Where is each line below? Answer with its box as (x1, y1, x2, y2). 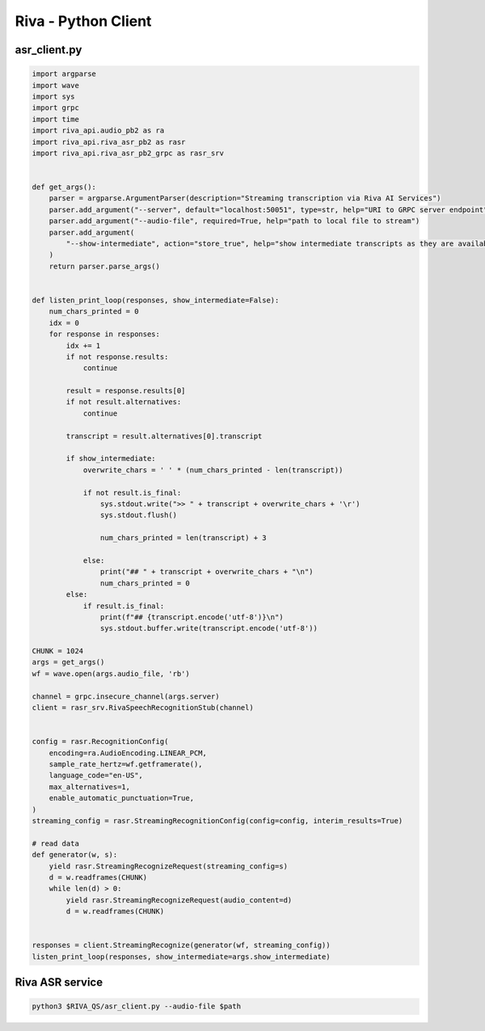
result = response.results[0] (65, 387, 186, 395)
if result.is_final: (82, 601, 165, 611)
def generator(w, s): (32, 850, 118, 860)
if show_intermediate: (65, 454, 157, 463)
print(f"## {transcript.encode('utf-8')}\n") (99, 612, 284, 622)
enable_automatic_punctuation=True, (48, 793, 194, 803)
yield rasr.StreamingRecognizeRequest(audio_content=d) (65, 895, 293, 905)
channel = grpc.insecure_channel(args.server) (32, 691, 220, 701)
